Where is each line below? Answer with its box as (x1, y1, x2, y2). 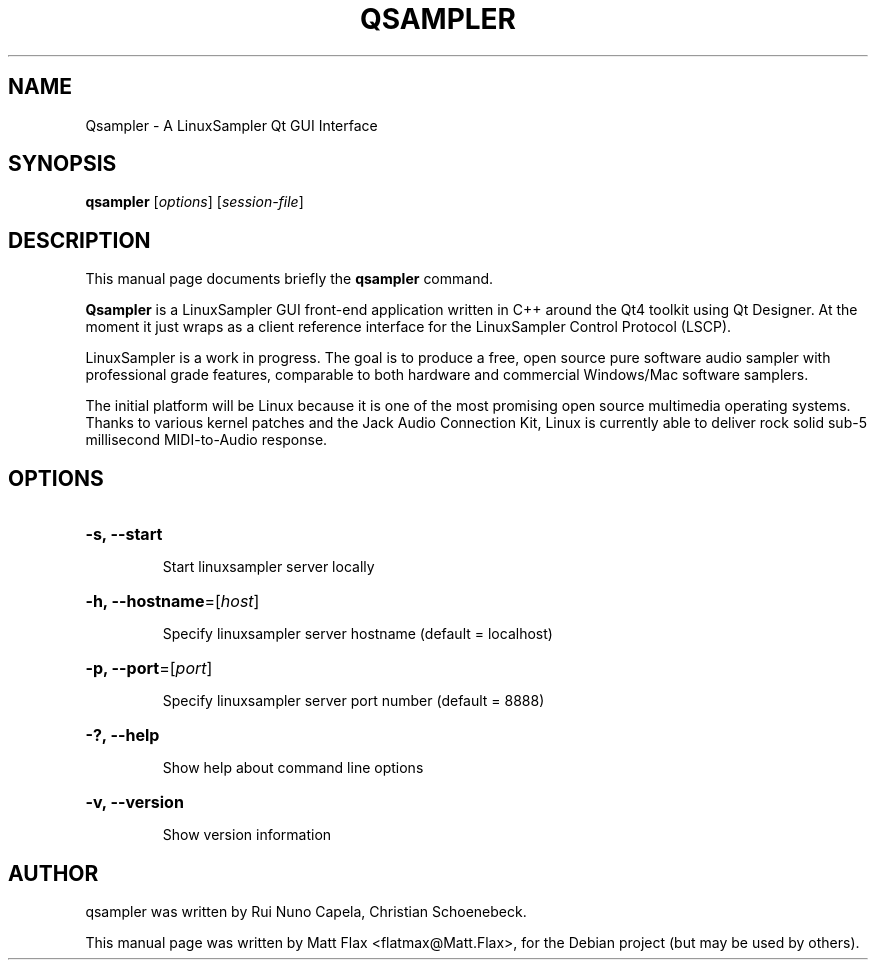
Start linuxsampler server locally (162, 558, 375, 576)
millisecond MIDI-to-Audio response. (85, 431, 328, 449)
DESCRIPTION (8, 227, 151, 253)
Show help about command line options (162, 759, 424, 777)
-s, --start (85, 524, 163, 545)
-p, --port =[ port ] (85, 658, 213, 679)
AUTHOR (8, 860, 99, 886)
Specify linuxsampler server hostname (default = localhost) (162, 625, 553, 643)
